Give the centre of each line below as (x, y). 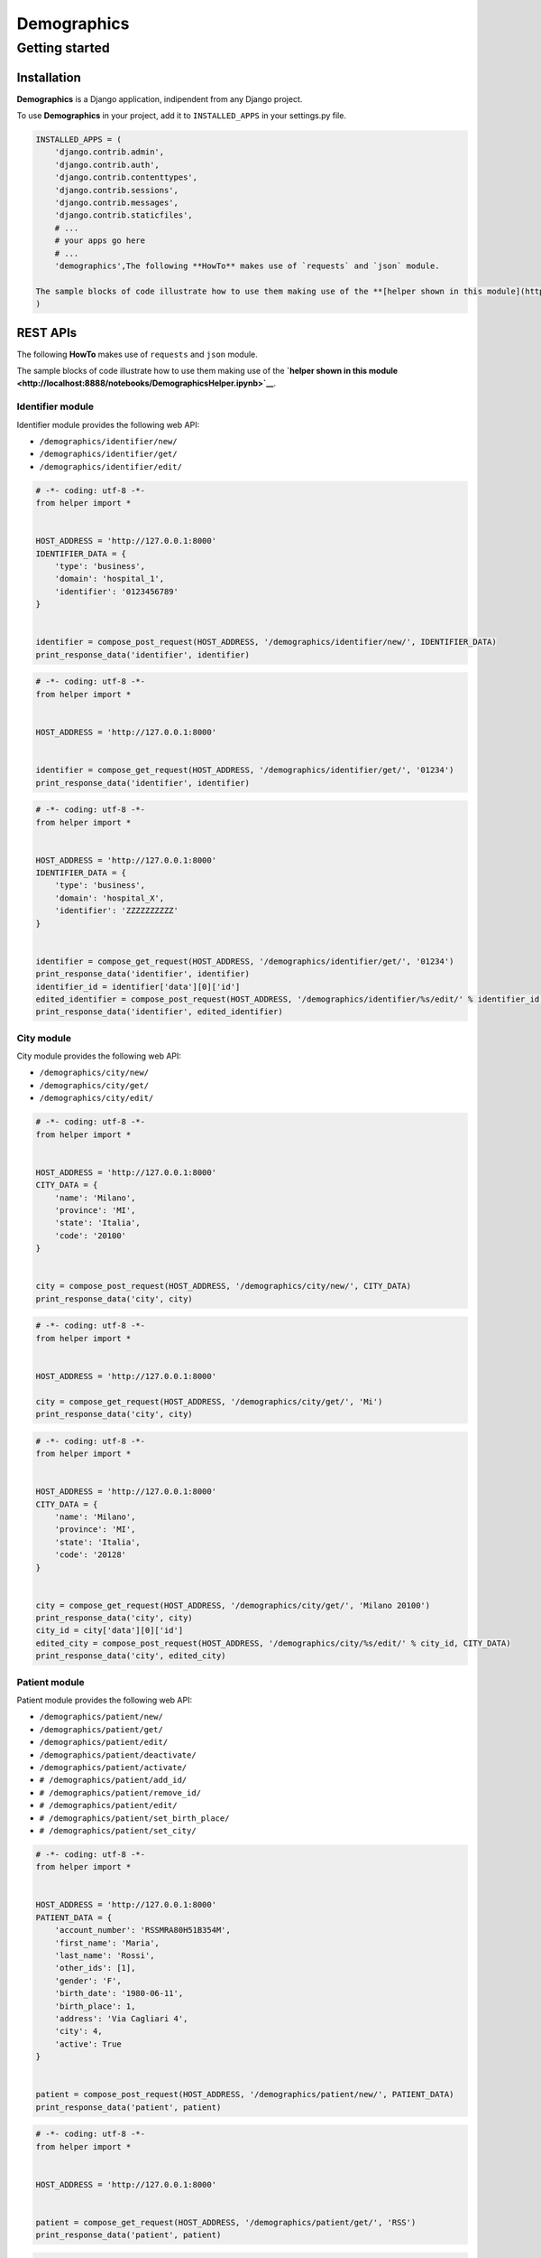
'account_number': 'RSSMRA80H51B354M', (143, 1930)
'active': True (88, 2044)
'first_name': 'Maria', (107, 1943)
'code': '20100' (90, 1236)
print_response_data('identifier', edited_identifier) (159, 1012)
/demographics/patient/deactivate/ (118, 1755)
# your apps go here (100, 241)
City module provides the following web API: (99, 1056)
